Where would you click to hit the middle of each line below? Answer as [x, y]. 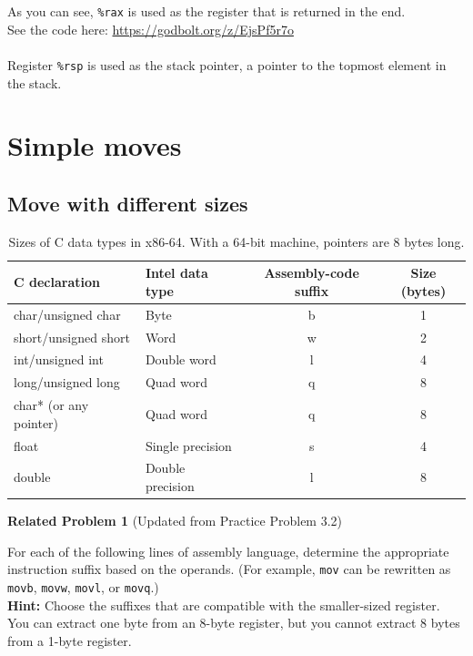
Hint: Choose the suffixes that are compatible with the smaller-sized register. [224, 605]
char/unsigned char [67, 314]
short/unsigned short [72, 337]
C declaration [57, 282]
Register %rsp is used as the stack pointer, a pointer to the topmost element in [227, 64]
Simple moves [95, 145]
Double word [181, 359]
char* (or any [51, 405]
